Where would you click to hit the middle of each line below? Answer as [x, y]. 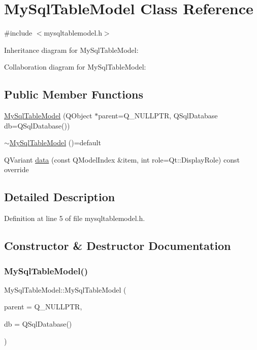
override [17, 169]
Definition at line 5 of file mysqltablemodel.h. [75, 218]
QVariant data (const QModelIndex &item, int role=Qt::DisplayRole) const [122, 159]
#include [18, 33]
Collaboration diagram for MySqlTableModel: [75, 67]
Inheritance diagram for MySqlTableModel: [71, 50]
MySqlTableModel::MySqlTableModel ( [65, 289]
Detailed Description [60, 197]
